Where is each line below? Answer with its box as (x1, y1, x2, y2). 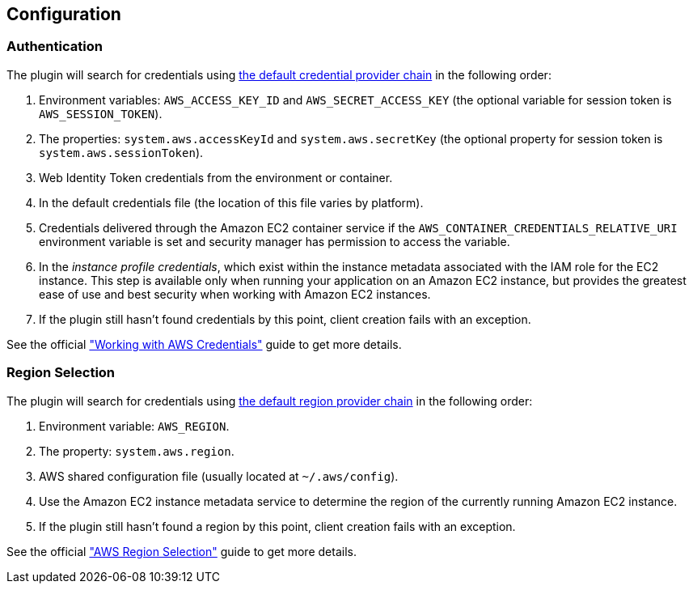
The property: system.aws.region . (39, 444, 235, 458)
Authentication (6, 38, 103, 55)
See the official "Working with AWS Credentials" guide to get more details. (6, 337, 402, 351)
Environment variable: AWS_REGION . (39, 418, 230, 433)
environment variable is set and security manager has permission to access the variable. (39, 234, 510, 248)
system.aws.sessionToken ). (39, 145, 204, 159)
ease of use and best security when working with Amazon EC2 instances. (39, 287, 431, 301)
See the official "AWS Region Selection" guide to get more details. (6, 544, 357, 558)
